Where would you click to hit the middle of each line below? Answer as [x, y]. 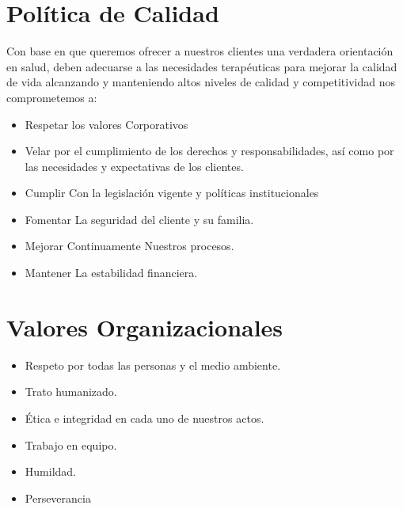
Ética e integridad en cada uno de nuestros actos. [144, 418]
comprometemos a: [52, 97]
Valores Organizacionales [145, 327]
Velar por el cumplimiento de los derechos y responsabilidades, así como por [209, 151]
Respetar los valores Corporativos [106, 124]
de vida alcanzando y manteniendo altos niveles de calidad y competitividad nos [201, 82]
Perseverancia [58, 498]
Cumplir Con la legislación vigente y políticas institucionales [172, 193]
